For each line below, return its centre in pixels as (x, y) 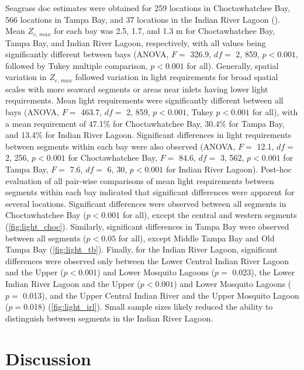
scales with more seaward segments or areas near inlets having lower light (137, 89)
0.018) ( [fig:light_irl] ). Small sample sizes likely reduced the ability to (148, 307)
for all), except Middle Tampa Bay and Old (196, 238)
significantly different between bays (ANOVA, (87, 54)
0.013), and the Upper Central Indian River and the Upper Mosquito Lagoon (161, 295)
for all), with (275, 112)
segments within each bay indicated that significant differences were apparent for (150, 192)
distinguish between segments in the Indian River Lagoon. (109, 318)
